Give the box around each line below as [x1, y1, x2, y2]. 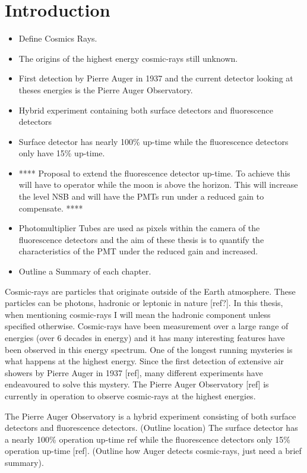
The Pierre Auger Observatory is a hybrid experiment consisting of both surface [5, 409, 296, 422]
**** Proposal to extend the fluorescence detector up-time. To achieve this [18, 166, 290, 179]
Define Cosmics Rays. [18, 32, 97, 45]
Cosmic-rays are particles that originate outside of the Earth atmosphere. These [5, 285, 296, 297]
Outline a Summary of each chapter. [18, 265, 151, 278]
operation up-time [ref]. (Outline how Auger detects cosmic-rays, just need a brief [5, 444, 302, 457]
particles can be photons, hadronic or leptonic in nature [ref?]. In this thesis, [5, 297, 283, 309]
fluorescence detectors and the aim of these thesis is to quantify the [18, 233, 264, 245]
